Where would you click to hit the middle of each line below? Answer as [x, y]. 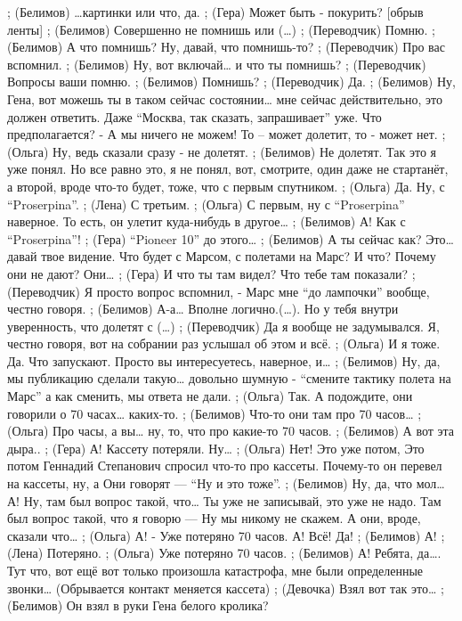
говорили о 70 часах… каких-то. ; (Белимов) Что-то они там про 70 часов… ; [215, 413]
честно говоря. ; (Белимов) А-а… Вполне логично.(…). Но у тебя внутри [203, 309]
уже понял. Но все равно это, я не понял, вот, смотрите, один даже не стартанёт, [228, 169]
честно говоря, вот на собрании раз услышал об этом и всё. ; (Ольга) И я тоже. [224, 343]
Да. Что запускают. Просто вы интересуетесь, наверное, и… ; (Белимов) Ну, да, [224, 360]
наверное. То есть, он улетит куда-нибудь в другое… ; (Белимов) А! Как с [207, 221]
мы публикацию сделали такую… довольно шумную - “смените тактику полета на [229, 378]
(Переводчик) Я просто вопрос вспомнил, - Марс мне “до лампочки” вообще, [219, 291]
